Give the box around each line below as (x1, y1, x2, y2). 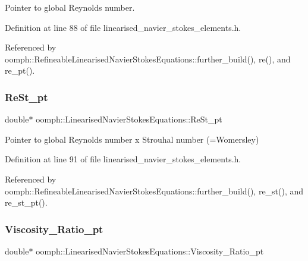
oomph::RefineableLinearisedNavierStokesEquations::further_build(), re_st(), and (5, 184, 304, 197)
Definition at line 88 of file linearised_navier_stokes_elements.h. (5, 21, 241, 33)
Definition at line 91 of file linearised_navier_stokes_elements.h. (5, 153, 241, 165)
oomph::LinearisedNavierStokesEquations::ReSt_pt (36, 113, 222, 125)
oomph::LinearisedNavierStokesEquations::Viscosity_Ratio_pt (36, 244, 264, 257)
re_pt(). (5, 64, 35, 77)
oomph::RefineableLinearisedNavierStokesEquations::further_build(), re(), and (5, 52, 291, 65)
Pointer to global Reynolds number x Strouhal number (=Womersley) (5, 133, 259, 145)
